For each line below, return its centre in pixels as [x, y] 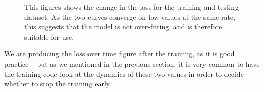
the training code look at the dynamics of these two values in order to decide [124, 73]
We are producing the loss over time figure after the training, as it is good [120, 54]
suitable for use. [49, 36]
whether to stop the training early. [58, 84]
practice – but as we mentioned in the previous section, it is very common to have [132, 63]
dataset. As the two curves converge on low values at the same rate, [130, 17]
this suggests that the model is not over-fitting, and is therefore [123, 27]
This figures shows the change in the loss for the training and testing [132, 7]
